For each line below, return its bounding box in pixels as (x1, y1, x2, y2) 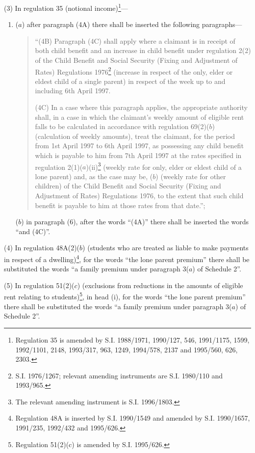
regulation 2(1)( (35, 161, 83, 172)
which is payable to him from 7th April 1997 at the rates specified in (35, 150, 242, 160)
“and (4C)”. (15, 226, 51, 236)
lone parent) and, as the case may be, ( (35, 171, 153, 181)
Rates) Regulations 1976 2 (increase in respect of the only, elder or (35, 65, 233, 77)
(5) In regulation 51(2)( (4, 280, 75, 290)
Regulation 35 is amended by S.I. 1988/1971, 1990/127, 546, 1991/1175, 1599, (15, 334, 250, 345)
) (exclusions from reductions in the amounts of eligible (77, 280, 243, 290)
